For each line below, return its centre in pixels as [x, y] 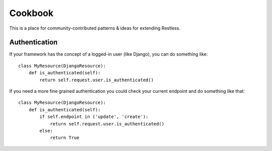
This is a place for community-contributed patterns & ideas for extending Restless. [95, 28]
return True [65, 138]
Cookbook [31, 13]
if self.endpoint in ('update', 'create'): [94, 117]
